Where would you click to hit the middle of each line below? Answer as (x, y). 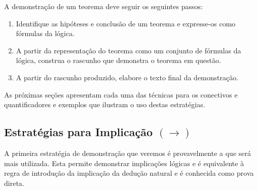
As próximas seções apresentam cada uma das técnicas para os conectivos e (121, 94)
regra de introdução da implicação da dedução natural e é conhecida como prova (129, 173)
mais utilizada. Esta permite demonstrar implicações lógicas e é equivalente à (124, 163)
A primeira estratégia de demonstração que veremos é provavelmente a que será (127, 153)
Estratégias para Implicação (79, 132)
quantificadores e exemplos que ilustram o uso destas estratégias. (105, 104)
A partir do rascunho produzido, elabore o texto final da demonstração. (127, 77)
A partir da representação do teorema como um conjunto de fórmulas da (128, 50)
